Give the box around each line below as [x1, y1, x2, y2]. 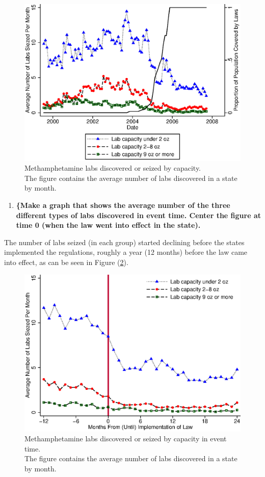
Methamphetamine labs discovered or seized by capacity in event [24, 433, 227, 444]
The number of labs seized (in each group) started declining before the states [4, 236, 245, 247]
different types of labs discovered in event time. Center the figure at [16, 209, 261, 220]
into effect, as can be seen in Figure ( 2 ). [4, 256, 128, 267]
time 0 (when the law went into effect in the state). [16, 220, 201, 230]
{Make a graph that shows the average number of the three [16, 200, 230, 210]
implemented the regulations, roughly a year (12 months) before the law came [4, 247, 248, 257]
